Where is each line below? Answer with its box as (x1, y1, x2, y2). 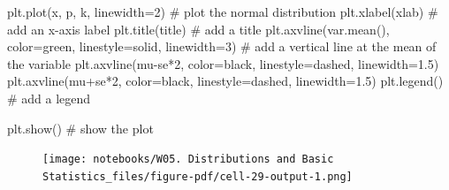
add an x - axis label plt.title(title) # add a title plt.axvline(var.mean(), (7, 19, 390, 38)
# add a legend (7, 88, 91, 107)
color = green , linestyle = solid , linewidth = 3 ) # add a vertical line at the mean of (7, 37, 437, 56)
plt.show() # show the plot (7, 118, 154, 137)
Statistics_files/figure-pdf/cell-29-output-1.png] (42, 170, 353, 183)
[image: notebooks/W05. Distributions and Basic (42, 153, 334, 166)
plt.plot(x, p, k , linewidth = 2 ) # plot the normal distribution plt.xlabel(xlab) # (7, 3, 438, 20)
